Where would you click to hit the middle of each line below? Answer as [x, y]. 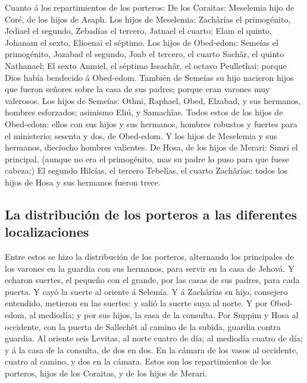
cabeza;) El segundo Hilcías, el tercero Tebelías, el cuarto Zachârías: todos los [146, 170]
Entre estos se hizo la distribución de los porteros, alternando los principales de [149, 257]
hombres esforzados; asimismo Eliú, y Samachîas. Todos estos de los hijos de [144, 112]
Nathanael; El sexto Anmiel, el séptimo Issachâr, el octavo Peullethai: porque [146, 65]
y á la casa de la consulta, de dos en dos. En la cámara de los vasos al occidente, [152, 349]
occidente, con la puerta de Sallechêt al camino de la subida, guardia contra [143, 326]
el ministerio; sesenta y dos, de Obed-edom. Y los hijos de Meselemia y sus [141, 135]
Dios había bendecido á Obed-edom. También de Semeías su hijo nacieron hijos [149, 77]
